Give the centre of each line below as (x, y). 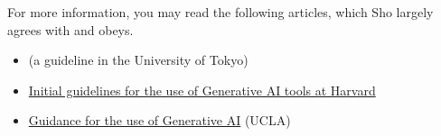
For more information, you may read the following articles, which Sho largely (220, 12)
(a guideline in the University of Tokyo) (138, 60)
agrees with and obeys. (70, 29)
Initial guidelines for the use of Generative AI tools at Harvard (202, 90)
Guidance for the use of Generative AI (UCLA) (160, 120)
